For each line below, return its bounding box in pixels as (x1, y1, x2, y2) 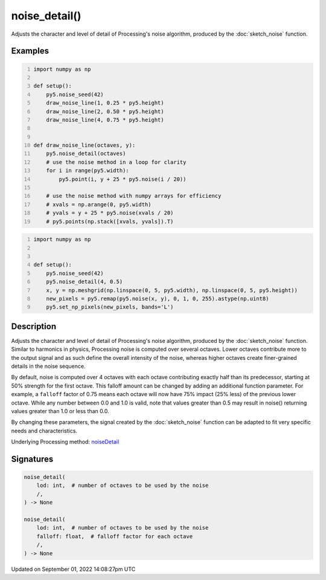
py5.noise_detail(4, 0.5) (46, 278, 123, 285)
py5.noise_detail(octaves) (46, 150, 126, 157)
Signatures (11, 454, 54, 464)
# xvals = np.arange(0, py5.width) (46, 201, 152, 208)
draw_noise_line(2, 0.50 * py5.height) (46, 108, 164, 115)
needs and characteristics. (11, 427, 78, 434)
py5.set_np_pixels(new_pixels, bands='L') (46, 304, 174, 311)
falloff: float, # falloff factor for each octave (36, 533, 193, 539)
